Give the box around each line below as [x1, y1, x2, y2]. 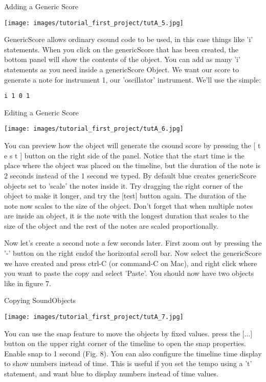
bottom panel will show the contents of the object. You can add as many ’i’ [4, 54, 240, 65]
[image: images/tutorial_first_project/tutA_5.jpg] [4, 19, 184, 27]
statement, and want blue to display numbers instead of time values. [4, 368, 218, 379]
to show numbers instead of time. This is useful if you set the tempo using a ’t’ [4, 358, 252, 369]
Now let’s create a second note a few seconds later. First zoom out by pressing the [4, 237, 262, 248]
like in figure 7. [4, 277, 51, 288]
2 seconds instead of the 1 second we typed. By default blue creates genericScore [4, 170, 256, 180]
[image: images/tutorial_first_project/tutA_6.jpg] [4, 125, 184, 133]
